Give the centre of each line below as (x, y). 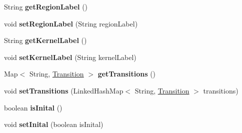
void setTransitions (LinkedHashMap (64, 90)
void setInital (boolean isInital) (54, 124)
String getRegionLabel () (46, 6)
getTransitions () (127, 74)
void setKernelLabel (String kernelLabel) (70, 57)
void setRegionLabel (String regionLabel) (71, 23)
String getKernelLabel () (45, 40)
